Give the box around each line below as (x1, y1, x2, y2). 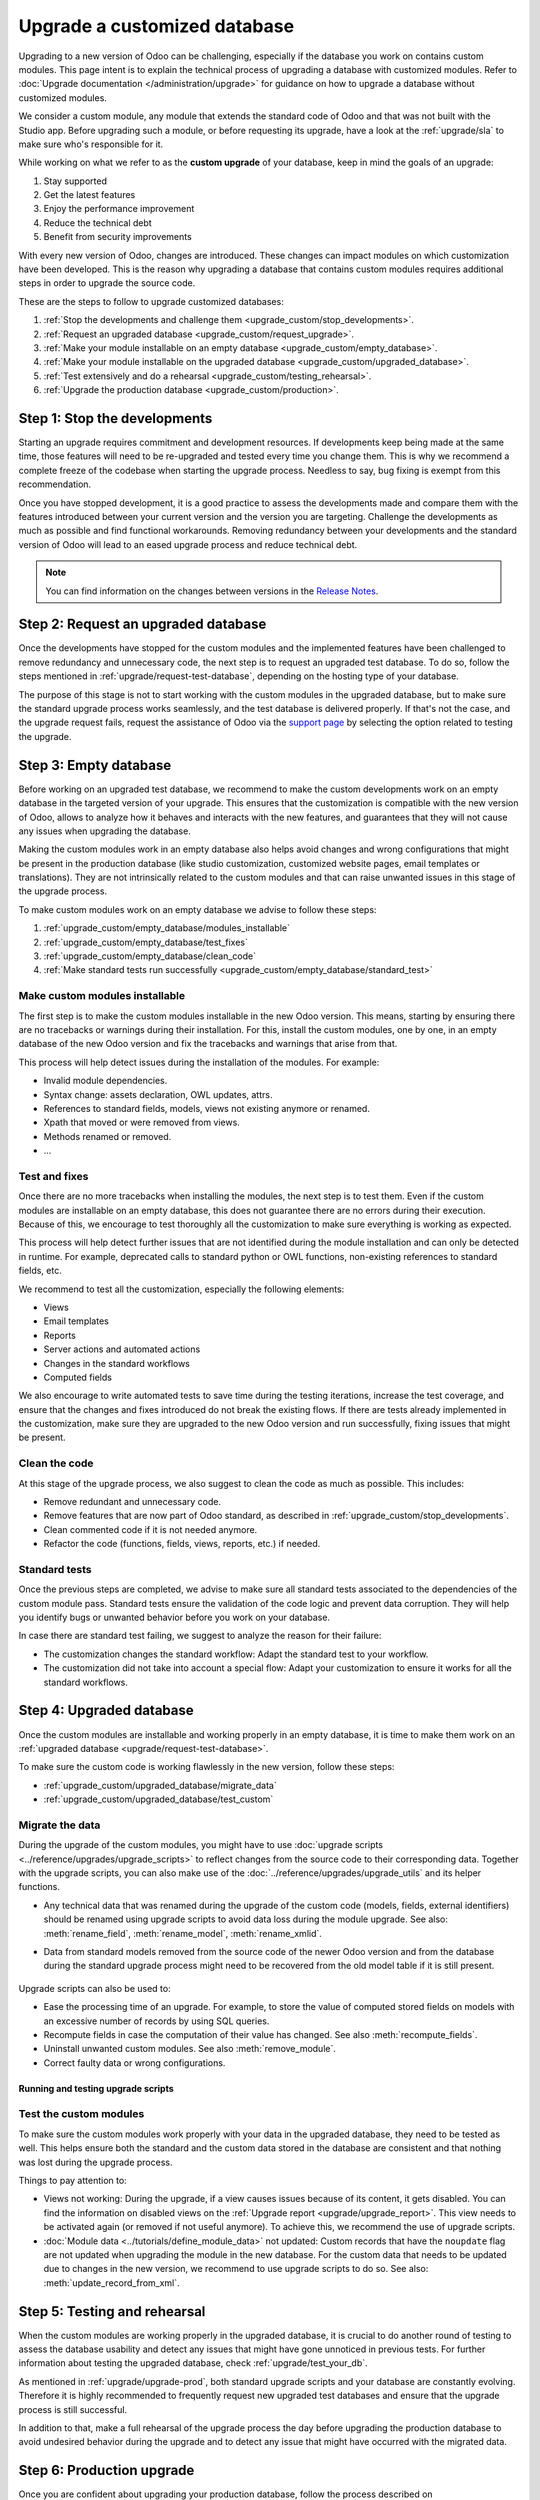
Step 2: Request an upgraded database (18, 616, 267, 633)
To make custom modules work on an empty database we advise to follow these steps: (18, 903, 377, 915)
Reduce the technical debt (43, 216, 152, 229)
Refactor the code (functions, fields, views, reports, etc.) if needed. (43, 1538, 321, 1550)
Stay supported (43, 175, 107, 187)
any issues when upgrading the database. (18, 825, 192, 837)
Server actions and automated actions (43, 1343, 201, 1355)
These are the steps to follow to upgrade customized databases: (18, 295, 284, 307)
